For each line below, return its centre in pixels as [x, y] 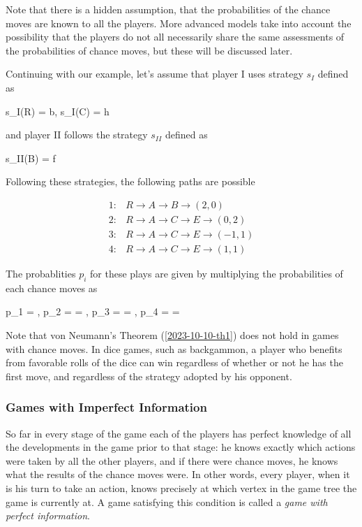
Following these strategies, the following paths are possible [130, 181]
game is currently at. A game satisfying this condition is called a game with [167, 501]
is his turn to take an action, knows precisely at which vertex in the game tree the [181, 488]
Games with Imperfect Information [106, 407]
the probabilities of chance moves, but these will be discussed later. [149, 50]
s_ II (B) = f [31, 158]
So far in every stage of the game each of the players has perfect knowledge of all [179, 433]
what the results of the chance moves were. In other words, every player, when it [178, 474]
